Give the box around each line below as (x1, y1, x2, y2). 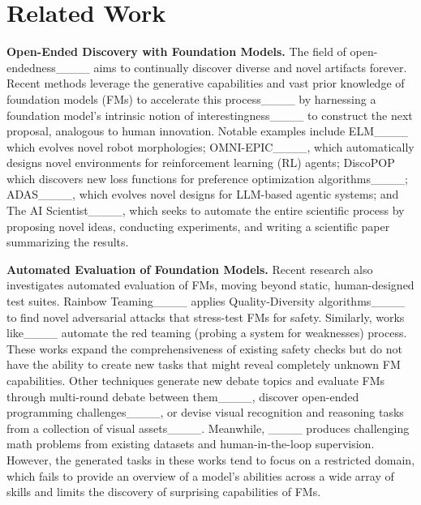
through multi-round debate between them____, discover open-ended (6, 387, 359, 404)
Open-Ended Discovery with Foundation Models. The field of (6, 43, 346, 60)
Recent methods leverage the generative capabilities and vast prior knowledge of (6, 75, 405, 92)
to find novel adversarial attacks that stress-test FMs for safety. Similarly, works (6, 308, 405, 325)
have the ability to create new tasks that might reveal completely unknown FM (6, 356, 401, 373)
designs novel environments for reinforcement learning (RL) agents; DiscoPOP (6, 154, 395, 171)
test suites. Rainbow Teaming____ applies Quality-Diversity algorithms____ (6, 293, 406, 310)
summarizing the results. (6, 233, 129, 250)
